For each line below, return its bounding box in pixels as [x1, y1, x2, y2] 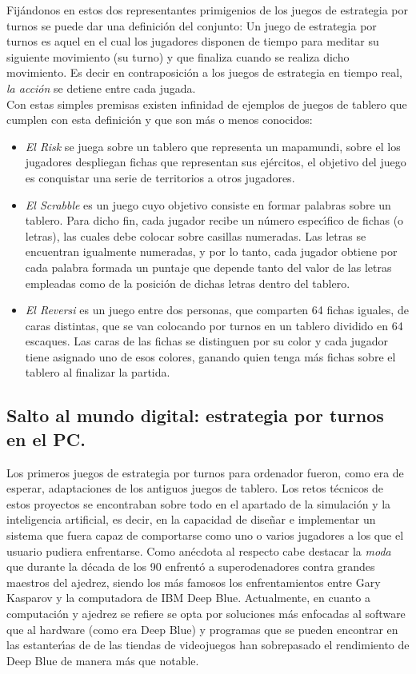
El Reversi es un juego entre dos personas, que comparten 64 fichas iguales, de [25, 301, 409, 318]
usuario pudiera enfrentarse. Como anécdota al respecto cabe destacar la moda [6, 542, 391, 559]
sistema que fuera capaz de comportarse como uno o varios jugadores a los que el [6, 527, 404, 544]
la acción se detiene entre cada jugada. [6, 79, 196, 96]
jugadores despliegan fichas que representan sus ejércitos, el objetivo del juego [25, 154, 406, 170]
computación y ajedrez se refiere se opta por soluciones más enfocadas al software [6, 605, 406, 621]
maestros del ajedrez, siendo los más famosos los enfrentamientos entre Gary [6, 573, 381, 590]
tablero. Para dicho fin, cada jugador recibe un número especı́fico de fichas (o [25, 212, 404, 229]
